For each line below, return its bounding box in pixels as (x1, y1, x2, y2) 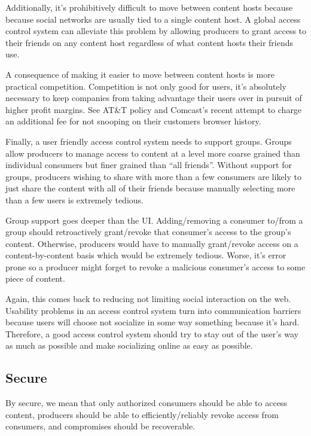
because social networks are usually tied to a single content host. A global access (5, 13, 301, 25)
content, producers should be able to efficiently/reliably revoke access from (5, 408, 279, 420)
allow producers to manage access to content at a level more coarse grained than (5, 147, 300, 159)
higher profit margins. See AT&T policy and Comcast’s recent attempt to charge (5, 103, 302, 115)
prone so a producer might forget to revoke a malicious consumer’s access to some (5, 260, 306, 273)
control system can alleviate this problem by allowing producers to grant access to (5, 25, 307, 37)
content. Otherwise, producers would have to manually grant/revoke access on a (5, 237, 298, 249)
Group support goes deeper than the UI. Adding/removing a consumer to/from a (5, 214, 303, 226)
